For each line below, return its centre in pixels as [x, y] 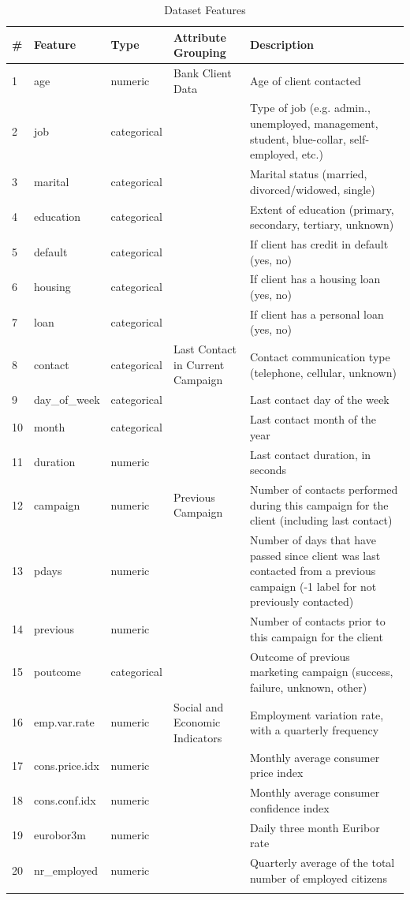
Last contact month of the [313, 419]
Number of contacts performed [324, 489]
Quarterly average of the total [322, 863]
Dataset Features [205, 9]
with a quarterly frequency [314, 730]
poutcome [58, 672]
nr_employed [66, 870]
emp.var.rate [64, 722]
